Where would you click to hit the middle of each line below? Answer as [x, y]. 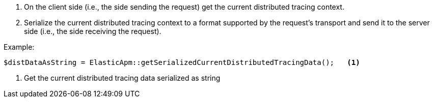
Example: [19, 47]
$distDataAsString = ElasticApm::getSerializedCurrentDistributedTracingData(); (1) [182, 62]
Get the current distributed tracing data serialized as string [122, 78]
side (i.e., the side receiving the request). [93, 31]
